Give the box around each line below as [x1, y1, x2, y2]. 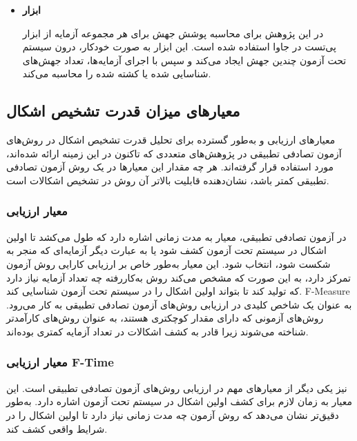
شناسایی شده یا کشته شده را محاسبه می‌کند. [22, 66, 211, 81]
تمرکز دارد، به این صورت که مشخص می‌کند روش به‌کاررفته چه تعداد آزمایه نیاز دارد [6, 270, 351, 284]
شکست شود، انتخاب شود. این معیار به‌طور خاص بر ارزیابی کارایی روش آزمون [6, 256, 331, 271]
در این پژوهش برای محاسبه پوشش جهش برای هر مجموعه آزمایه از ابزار [22, 26, 324, 40]
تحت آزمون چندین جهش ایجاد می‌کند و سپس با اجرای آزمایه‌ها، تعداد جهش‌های [22, 52, 347, 67]
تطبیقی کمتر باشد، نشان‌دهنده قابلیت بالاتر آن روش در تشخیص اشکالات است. [6, 173, 329, 187]
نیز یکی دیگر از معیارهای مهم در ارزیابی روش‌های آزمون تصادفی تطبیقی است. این [6, 380, 347, 395]
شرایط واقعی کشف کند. [6, 421, 108, 435]
